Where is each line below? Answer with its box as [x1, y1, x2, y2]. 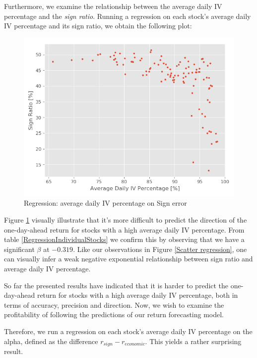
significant [4, 243, 35, 254]
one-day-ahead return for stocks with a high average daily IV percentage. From [4, 224, 245, 235]
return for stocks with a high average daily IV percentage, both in [37, 290, 238, 300]
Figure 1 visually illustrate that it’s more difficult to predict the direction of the [4, 214, 247, 225]
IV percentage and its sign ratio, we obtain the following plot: [4, 20, 192, 31]
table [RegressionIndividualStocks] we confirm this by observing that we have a [4, 234, 245, 244]
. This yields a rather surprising [145, 336, 242, 346]
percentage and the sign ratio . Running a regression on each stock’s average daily [4, 10, 251, 21]
